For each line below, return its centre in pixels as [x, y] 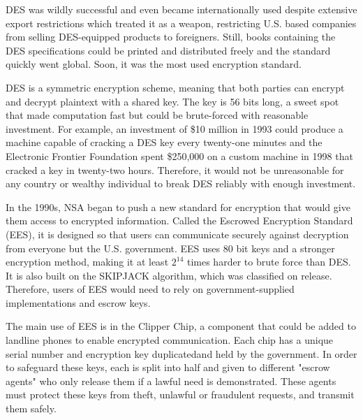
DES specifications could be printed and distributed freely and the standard [168, 50]
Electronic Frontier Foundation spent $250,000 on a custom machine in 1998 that [179, 155]
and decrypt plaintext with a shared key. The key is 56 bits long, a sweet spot [172, 101]
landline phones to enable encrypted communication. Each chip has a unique [170, 340]
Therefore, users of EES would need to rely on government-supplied [150, 289]
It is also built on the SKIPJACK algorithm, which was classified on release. [169, 275]
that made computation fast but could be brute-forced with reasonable [157, 115]
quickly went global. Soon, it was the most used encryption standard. [154, 64]
